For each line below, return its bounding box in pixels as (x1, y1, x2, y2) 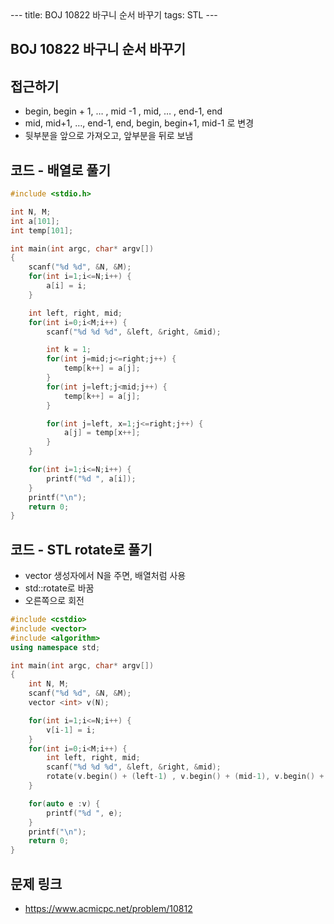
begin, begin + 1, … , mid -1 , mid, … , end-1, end (24, 105, 223, 117)
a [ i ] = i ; (46, 281, 87, 291)
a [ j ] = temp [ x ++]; (63, 428, 141, 438)
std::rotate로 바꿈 (24, 582, 95, 594)
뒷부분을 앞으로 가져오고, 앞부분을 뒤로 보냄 (24, 130, 194, 142)
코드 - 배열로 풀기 (10, 162, 111, 179)
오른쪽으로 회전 (24, 595, 85, 607)
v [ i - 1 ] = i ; (46, 725, 97, 735)
